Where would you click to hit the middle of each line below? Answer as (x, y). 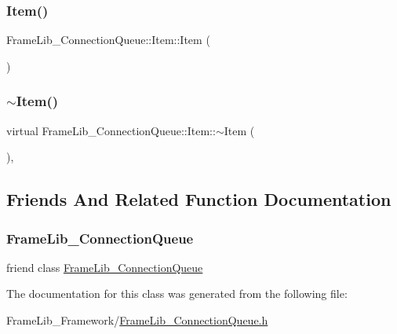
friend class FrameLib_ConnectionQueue (105, 267)
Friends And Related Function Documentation (199, 199)
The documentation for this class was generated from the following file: (177, 294)
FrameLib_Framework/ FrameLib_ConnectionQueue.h (137, 320)
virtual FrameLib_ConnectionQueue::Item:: (111, 130)
